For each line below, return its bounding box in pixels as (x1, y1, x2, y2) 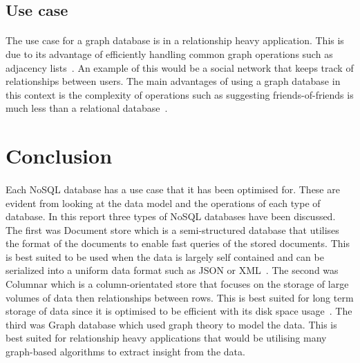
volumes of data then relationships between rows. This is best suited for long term (6, 290, 354, 304)
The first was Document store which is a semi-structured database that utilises (6, 222, 339, 237)
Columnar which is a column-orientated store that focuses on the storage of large (6, 277, 349, 291)
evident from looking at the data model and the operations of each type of (6, 195, 321, 210)
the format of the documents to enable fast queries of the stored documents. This (6, 236, 350, 251)
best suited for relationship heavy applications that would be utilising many (6, 331, 327, 345)
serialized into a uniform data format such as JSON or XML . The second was (6, 263, 339, 277)
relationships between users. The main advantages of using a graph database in (6, 74, 341, 88)
